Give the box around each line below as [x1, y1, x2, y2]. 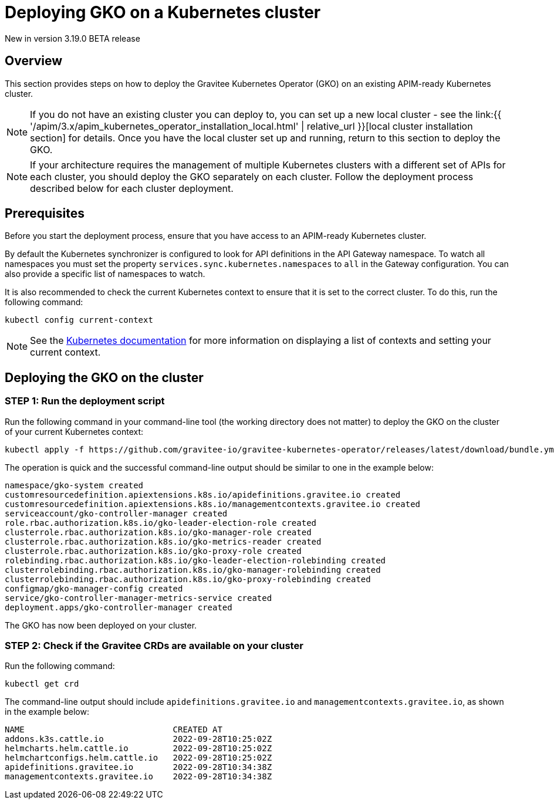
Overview [5, 53, 63, 69]
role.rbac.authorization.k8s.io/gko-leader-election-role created [5, 518, 317, 528]
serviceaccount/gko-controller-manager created [5, 508, 228, 518]
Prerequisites [5, 206, 85, 221]
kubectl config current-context [5, 315, 153, 325]
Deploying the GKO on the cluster [5, 370, 204, 385]
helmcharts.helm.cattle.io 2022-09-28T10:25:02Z [5, 744, 272, 754]
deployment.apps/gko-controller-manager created [5, 602, 232, 612]
